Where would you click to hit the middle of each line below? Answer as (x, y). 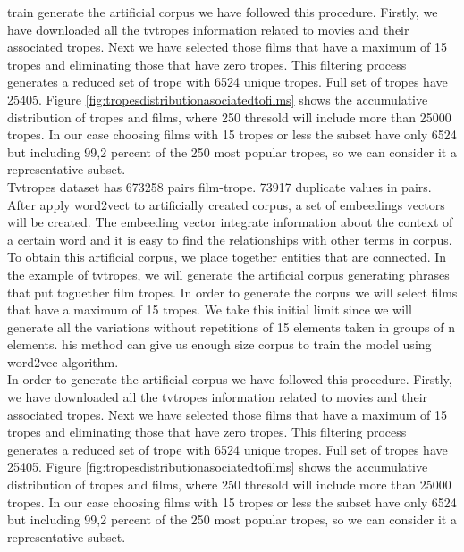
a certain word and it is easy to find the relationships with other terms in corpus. (230, 239)
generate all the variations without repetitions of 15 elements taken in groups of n (231, 326)
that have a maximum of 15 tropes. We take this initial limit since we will (210, 309)
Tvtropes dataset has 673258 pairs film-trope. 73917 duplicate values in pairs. (219, 186)
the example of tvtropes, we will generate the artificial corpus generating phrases (228, 274)
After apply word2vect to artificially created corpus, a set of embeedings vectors (226, 204)
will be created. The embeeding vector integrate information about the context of (230, 222)
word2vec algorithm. (63, 361)
